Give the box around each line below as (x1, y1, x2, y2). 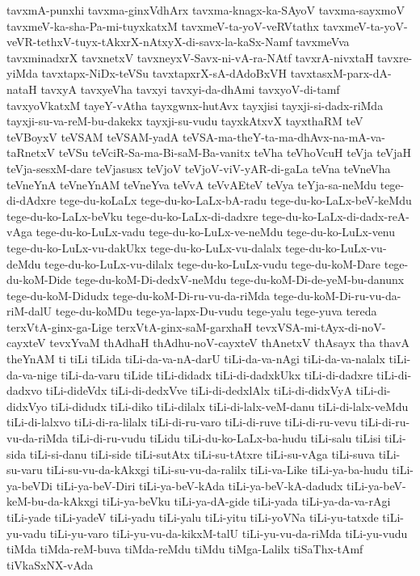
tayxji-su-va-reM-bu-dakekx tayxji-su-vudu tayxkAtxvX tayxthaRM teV (6, 112, 363, 129)
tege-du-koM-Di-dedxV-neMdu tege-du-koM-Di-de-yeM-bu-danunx (74, 271, 405, 288)
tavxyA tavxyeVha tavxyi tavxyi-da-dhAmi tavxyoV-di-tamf (40, 80, 340, 97)
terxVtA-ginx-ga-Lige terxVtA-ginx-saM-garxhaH (6, 318, 253, 335)
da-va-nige (6, 366, 57, 383)
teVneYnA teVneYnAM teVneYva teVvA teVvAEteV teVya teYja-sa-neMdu (6, 176, 377, 193)
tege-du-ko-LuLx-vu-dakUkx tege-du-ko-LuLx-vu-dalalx (6, 239, 282, 256)
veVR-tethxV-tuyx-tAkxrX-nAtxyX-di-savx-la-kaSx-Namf (6, 33, 292, 50)
